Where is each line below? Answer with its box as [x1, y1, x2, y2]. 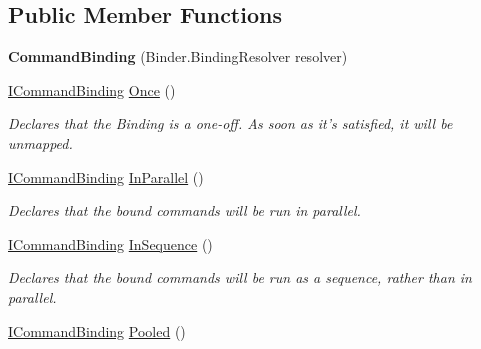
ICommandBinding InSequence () [8, 233, 213, 254]
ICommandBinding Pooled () [8, 320, 186, 341]
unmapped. [8, 132, 73, 153]
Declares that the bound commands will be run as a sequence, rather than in [8, 267, 472, 288]
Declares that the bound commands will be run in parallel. [8, 200, 361, 221]
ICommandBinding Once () [8, 79, 176, 100]
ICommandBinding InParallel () [8, 166, 204, 187]
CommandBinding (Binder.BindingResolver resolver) [8, 46, 348, 67]
